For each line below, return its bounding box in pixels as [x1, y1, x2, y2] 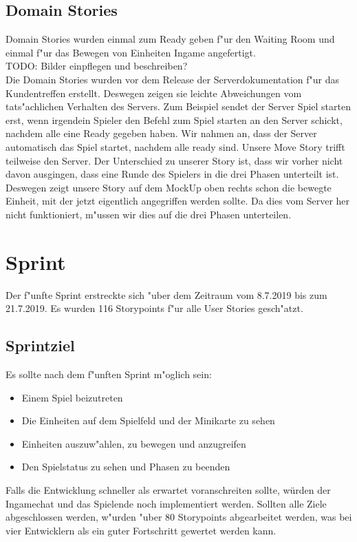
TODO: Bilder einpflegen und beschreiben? [6, 59, 188, 73]
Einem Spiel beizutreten [21, 390, 123, 404]
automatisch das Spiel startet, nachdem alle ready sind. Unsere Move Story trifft [6, 139, 345, 154]
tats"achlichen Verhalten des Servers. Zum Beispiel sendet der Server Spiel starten [6, 99, 351, 114]
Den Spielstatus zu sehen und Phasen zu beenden [21, 459, 230, 474]
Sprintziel [6, 335, 75, 356]
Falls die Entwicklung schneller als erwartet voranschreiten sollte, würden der [6, 483, 331, 497]
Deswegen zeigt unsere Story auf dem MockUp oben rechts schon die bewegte [6, 180, 332, 194]
